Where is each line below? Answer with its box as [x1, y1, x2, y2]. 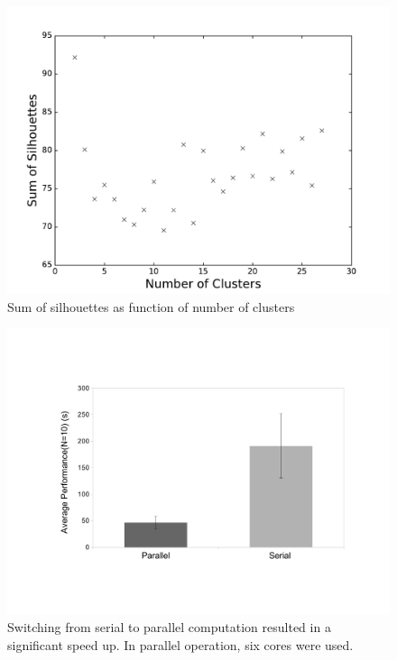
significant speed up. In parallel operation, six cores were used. [7, 635, 354, 654]
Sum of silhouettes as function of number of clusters [7, 297, 295, 316]
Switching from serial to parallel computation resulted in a [7, 618, 331, 637]
